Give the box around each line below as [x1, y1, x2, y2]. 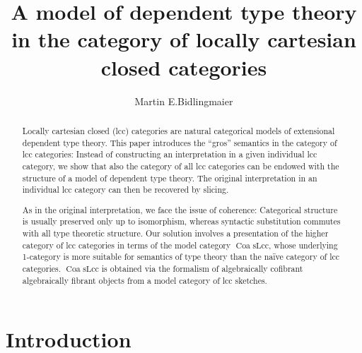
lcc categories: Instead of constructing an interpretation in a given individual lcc [22, 148, 317, 160]
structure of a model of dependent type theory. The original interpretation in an [22, 172, 317, 184]
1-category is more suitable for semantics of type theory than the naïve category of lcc [22, 251, 340, 263]
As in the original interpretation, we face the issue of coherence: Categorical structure [22, 203, 338, 215]
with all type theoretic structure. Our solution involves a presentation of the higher [22, 227, 329, 239]
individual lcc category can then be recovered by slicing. [22, 184, 229, 196]
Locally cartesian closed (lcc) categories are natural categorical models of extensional [22, 124, 335, 136]
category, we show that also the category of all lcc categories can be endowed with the [22, 160, 339, 172]
